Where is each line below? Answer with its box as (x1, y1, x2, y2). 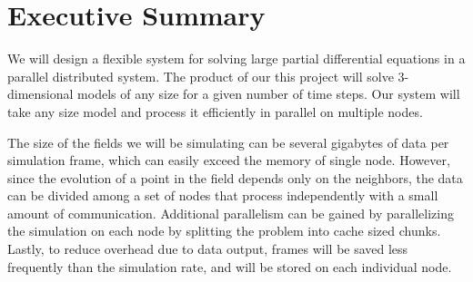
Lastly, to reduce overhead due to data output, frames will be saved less (7, 239, 408, 258)
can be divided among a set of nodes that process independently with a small (7, 186, 438, 205)
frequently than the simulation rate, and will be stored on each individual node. (7, 257, 452, 276)
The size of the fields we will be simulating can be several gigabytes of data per (7, 132, 449, 151)
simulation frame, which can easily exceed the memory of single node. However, (7, 151, 450, 170)
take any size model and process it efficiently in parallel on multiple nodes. (7, 102, 423, 121)
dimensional (7, 84, 74, 103)
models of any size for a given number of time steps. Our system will (77, 84, 460, 103)
